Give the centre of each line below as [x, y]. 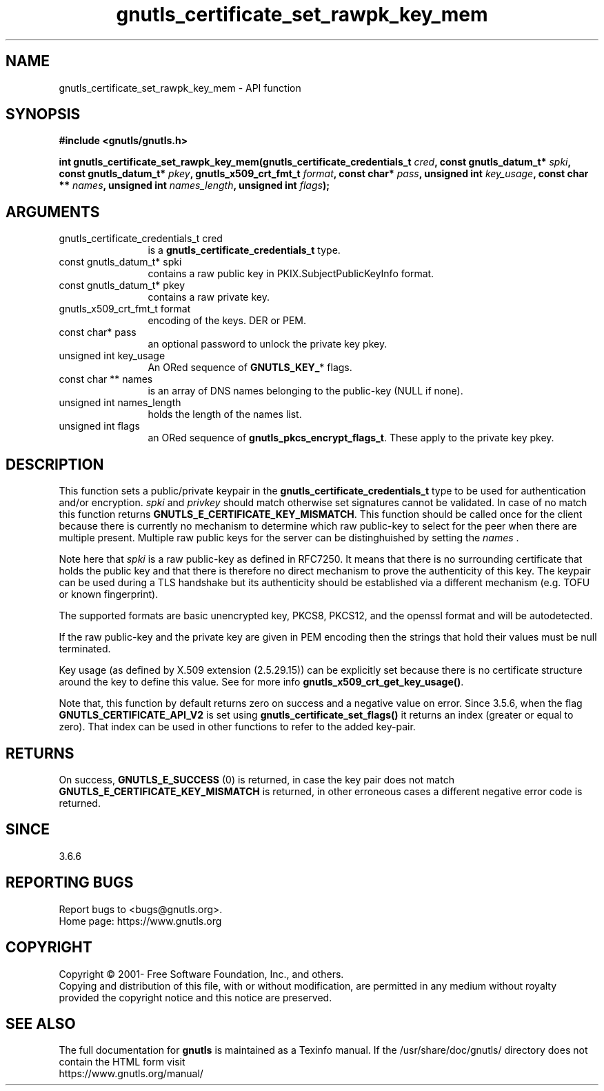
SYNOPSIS [43, 114]
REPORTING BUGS [70, 883]
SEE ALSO [41, 1023]
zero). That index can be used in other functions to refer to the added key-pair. [237, 727]
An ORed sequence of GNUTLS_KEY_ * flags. [250, 368]
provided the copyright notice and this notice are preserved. [195, 997]
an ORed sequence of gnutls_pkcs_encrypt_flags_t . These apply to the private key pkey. [351, 438]
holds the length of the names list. [225, 414]
